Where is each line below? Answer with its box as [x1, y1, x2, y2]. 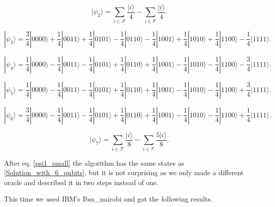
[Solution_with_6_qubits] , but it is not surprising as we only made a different [4, 167, 244, 178]
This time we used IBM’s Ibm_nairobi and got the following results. [4, 194, 213, 204]
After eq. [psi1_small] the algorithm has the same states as [4, 157, 184, 168]
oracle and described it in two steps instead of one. [4, 177, 159, 187]
